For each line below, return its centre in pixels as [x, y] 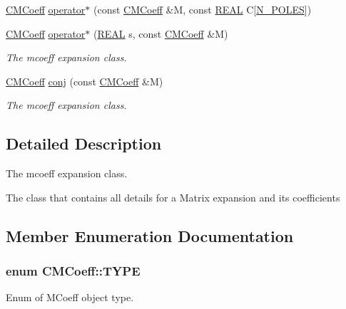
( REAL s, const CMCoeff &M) [161, 33]
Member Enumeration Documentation [150, 235]
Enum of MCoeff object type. [70, 297]
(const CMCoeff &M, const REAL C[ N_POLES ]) [202, 9]
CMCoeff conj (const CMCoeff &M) [85, 81]
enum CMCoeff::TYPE [73, 271]
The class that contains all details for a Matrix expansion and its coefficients [173, 197]
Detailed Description [84, 143]
